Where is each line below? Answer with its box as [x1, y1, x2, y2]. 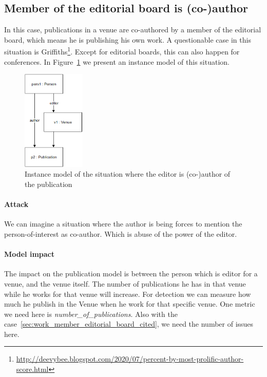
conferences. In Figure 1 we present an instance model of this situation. [4, 56, 230, 67]
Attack [4, 199, 29, 210]
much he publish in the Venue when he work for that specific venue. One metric [4, 298, 255, 309]
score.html [16, 364, 49, 374]
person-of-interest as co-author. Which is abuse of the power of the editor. [4, 228, 237, 239]
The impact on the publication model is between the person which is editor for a [4, 268, 258, 279]
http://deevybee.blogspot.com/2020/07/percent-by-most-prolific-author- [16, 353, 244, 364]
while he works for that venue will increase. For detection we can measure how [4, 288, 251, 299]
